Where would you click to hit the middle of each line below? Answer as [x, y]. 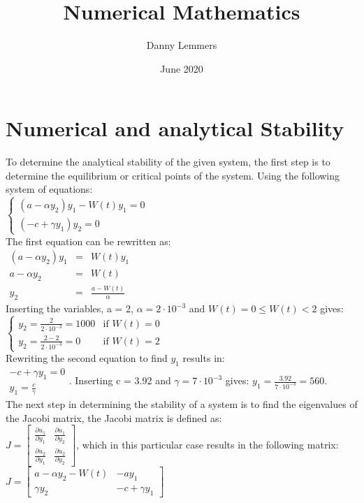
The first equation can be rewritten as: [88, 241]
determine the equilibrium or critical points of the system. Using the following [173, 175]
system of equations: [49, 189]
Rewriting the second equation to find [87, 358]
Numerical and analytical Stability [175, 128]
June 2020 [182, 68]
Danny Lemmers [182, 45]
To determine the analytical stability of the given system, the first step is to [168, 162]
